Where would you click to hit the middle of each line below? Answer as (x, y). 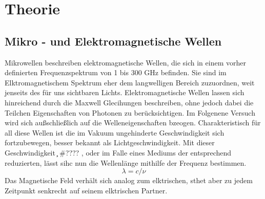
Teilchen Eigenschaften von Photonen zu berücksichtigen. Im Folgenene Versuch (130, 112)
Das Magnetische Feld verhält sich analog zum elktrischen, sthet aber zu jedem (129, 180)
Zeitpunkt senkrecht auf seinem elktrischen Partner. (86, 190)
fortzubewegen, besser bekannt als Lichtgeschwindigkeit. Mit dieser (110, 142)
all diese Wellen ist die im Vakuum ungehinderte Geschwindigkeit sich (115, 132)
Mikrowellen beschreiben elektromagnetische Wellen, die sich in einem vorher (125, 62)
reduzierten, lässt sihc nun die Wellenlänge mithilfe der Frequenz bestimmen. (126, 162)
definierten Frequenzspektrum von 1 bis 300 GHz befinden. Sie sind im (116, 72)
